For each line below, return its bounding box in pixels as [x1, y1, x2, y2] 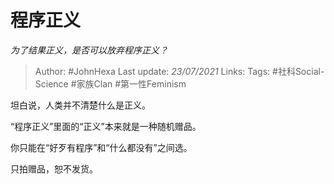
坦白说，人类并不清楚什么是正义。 [10, 99, 151, 111]
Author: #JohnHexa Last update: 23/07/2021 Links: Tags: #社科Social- [34, 65, 325, 77]
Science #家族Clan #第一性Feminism [34, 77, 187, 90]
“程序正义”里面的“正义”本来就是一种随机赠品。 [10, 120, 202, 132]
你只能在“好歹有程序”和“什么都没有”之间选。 [10, 141, 193, 153]
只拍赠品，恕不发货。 [10, 162, 98, 175]
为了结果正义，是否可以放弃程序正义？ [10, 44, 168, 56]
